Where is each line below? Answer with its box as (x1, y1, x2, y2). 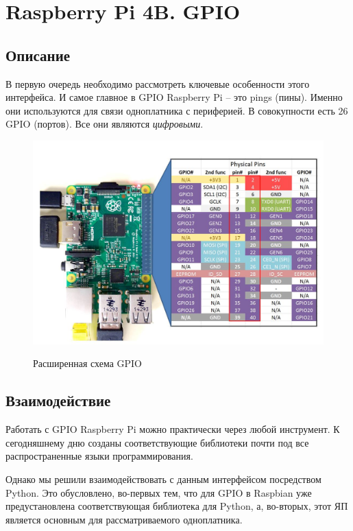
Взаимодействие (5, 390, 111, 411)
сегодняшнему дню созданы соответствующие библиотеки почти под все (5, 435, 309, 449)
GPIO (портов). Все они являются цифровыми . (5, 117, 204, 131)
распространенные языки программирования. (5, 449, 193, 463)
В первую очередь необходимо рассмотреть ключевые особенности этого (5, 76, 310, 91)
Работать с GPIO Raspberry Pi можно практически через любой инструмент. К (5, 422, 340, 436)
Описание (5, 44, 71, 65)
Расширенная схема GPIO (33, 356, 143, 370)
